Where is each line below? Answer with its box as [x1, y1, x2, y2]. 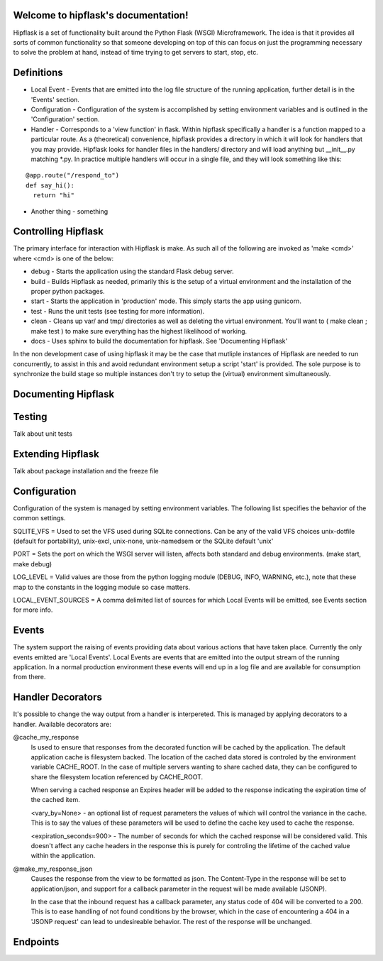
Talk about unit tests [13, 429, 72, 438]
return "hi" [33, 192, 74, 199]
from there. [13, 673, 46, 681]
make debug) [13, 559, 52, 568]
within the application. [30, 852, 96, 860]
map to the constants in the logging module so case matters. [13, 583, 191, 591]
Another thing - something [30, 207, 109, 216]
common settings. [13, 514, 66, 522]
